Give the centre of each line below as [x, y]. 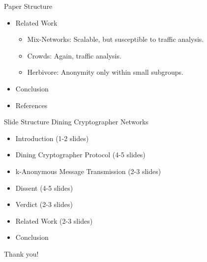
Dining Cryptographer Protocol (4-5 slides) [80, 155]
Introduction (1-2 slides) [52, 138]
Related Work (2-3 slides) [54, 220]
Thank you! [21, 253]
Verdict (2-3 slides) [44, 204]
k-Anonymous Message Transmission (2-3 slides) [88, 171]
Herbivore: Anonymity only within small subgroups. [105, 72]
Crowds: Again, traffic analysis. [74, 55]
